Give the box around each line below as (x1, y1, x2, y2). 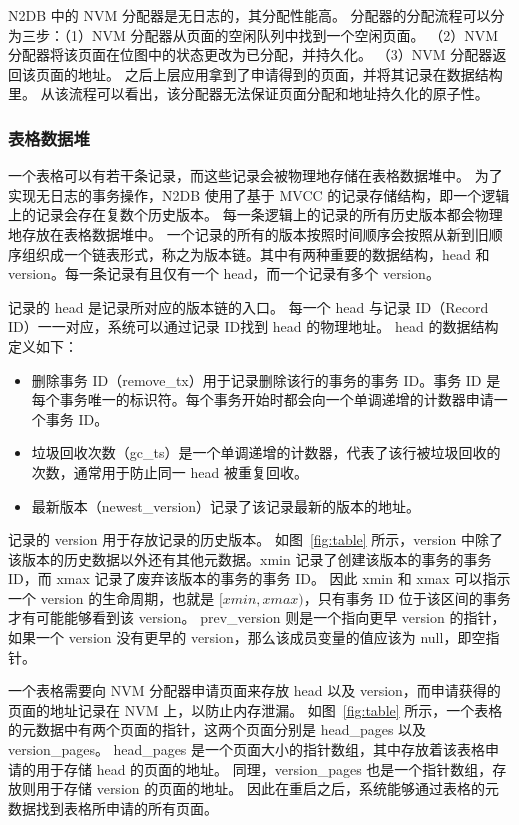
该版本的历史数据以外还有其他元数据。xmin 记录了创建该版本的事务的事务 (8, 548, 492, 569)
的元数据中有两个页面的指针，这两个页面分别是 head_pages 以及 (8, 719, 427, 740)
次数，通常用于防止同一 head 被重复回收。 (31, 461, 308, 482)
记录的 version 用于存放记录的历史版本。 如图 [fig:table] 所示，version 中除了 (8, 529, 503, 550)
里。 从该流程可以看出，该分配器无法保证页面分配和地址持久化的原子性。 (8, 83, 489, 104)
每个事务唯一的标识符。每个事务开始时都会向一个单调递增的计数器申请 (31, 389, 494, 410)
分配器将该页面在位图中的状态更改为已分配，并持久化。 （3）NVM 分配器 (8, 44, 493, 65)
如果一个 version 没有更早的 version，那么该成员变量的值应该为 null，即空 (8, 627, 486, 648)
